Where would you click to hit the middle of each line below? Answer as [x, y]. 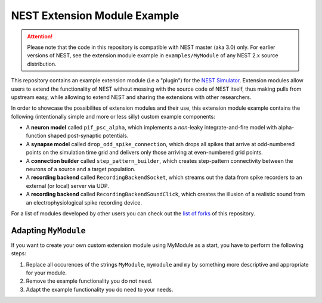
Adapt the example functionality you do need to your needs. [100, 289]
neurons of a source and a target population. [81, 169]
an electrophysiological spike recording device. [84, 202]
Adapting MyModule [48, 231]
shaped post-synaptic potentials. [88, 136]
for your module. [46, 273]
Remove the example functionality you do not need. [89, 281]
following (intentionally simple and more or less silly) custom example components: [113, 116]
